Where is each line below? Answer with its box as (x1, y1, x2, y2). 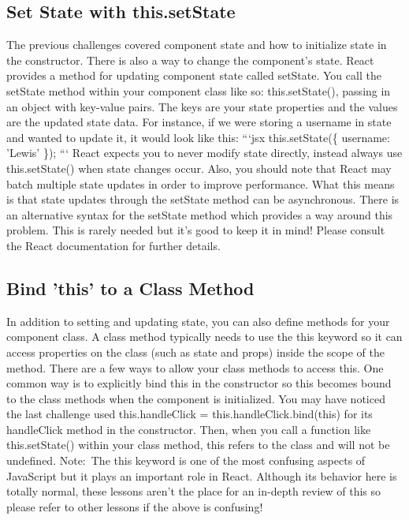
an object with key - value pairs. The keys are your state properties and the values (6, 98, 398, 114)
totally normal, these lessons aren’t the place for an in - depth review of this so (6, 483, 381, 499)
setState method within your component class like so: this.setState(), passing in (6, 82, 391, 99)
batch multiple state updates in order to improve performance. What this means (6, 175, 395, 192)
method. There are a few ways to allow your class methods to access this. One (6, 359, 384, 376)
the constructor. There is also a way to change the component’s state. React (6, 51, 374, 68)
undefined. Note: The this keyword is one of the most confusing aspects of (6, 452, 366, 469)
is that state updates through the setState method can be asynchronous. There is (6, 191, 400, 208)
